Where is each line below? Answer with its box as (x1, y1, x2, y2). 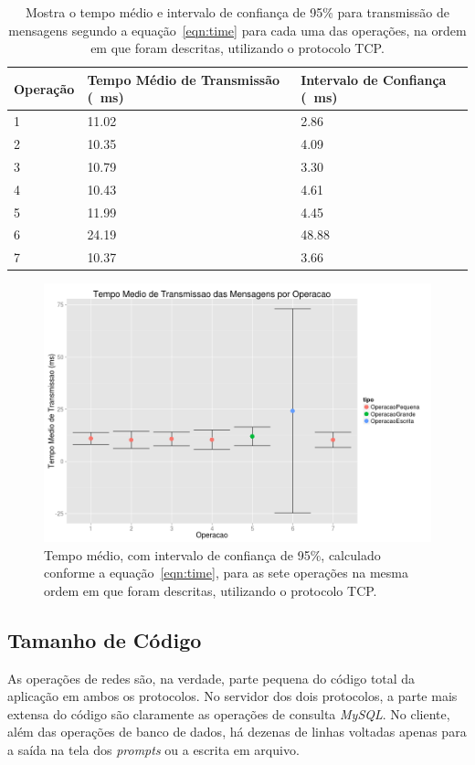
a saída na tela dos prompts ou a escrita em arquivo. (7, 739, 300, 759)
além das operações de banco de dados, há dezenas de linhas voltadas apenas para (7, 722, 467, 741)
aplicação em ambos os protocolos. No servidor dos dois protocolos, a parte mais (7, 686, 458, 706)
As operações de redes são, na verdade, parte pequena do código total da (7, 668, 416, 687)
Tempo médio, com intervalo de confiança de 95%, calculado (44, 545, 381, 564)
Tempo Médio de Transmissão (87, 69, 280, 89)
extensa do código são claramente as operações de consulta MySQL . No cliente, (7, 704, 450, 723)
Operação (14, 79, 75, 98)
